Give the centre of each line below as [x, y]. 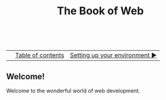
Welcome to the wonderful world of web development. [73, 91]
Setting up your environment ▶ [113, 55]
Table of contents [40, 55]
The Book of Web [100, 11]
